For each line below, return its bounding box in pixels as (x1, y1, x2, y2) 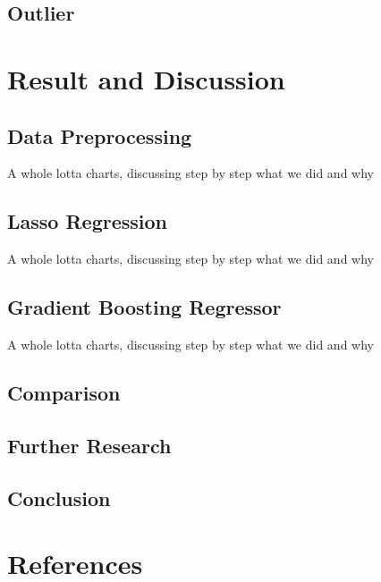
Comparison (7, 378, 121, 406)
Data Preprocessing (7, 122, 192, 149)
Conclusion (7, 484, 111, 511)
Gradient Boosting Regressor (7, 293, 282, 321)
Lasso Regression (7, 207, 168, 235)
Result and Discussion (7, 60, 285, 97)
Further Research (7, 431, 172, 459)
